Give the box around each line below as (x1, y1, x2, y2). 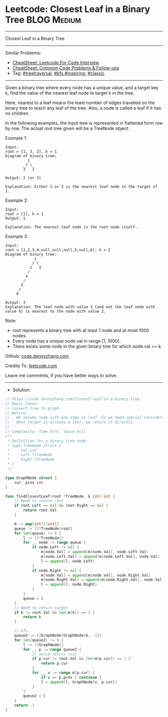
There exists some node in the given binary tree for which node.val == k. (12, 343, 162, 349)
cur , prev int (14, 480, 43, 485)
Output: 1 (5, 215, 26, 221)
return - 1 (14, 703, 35, 708)
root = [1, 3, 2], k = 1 (5, 149, 57, 154)
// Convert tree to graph (5, 406, 59, 411)
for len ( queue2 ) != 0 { (14, 637, 64, 642)
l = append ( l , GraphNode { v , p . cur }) (40, 679, 117, 684)
